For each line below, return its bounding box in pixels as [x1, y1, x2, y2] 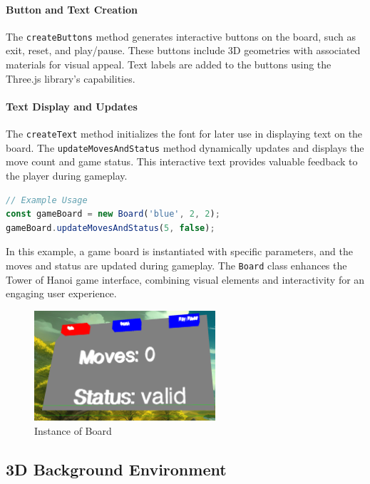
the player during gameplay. [6, 168, 128, 182]
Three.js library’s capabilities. [6, 71, 135, 86]
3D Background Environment [6, 458, 227, 480]
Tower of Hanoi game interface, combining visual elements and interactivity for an [6, 272, 365, 287]
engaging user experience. [6, 286, 117, 301]
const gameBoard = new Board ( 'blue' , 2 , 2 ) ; [6, 209, 220, 220]
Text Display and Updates [6, 98, 138, 113]
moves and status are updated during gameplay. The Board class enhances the [6, 257, 347, 272]
